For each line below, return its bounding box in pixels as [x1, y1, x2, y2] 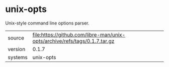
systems [8, 53, 28, 60]
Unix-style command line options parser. [5, 20, 90, 26]
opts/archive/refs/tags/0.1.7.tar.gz [32, 37, 115, 44]
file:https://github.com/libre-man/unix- [32, 31, 126, 38]
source [8, 34, 24, 41]
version [8, 45, 26, 52]
